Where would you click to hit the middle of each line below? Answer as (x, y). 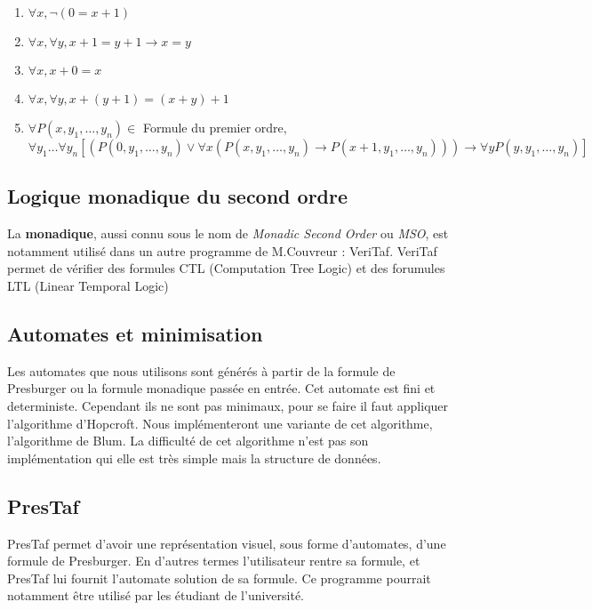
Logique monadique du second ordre (178, 196)
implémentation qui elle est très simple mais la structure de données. (194, 457)
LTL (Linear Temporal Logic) (88, 285)
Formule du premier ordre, (215, 127)
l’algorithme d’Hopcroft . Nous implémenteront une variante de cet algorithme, (220, 423)
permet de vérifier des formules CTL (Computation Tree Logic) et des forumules (226, 268)
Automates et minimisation (135, 333)
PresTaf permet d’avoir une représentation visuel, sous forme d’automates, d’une (227, 543)
